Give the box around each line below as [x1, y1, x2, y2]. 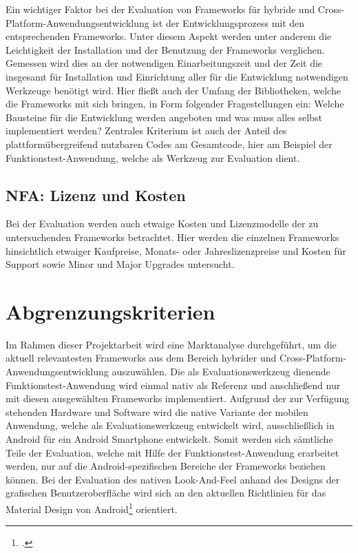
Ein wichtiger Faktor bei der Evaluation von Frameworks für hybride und [6, 2, 315, 16]
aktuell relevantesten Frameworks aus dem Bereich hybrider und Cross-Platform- [6, 351, 347, 365]
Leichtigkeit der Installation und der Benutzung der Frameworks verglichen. [6, 42, 325, 56]
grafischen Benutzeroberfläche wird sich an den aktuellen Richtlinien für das [6, 486, 326, 500]
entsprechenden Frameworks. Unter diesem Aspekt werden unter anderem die [6, 29, 332, 43]
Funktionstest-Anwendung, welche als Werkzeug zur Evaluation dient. [6, 150, 300, 165]
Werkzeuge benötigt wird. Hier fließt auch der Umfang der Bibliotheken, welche [6, 83, 341, 97]
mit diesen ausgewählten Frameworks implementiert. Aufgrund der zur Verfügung [6, 391, 350, 406]
